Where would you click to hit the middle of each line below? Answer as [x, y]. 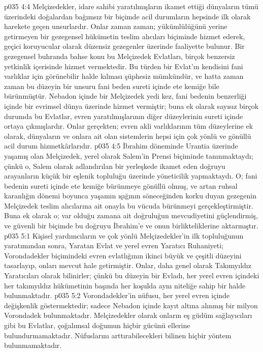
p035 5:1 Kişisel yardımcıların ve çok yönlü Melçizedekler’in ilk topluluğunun [124, 235]
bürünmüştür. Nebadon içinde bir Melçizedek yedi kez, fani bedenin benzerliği [125, 96]
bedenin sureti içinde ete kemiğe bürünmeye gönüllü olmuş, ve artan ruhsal [121, 185]
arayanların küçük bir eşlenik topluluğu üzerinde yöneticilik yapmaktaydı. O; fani [131, 176]
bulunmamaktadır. [33, 345]
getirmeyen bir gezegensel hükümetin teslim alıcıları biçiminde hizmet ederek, [125, 36]
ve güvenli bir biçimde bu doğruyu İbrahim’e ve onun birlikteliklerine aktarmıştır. [131, 226]
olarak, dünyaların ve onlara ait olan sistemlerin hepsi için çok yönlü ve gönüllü [128, 136]
